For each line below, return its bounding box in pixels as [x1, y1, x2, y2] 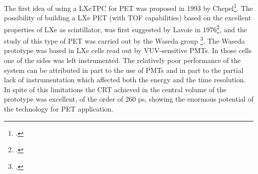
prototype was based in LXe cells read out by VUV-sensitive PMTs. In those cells [4, 45, 252, 56]
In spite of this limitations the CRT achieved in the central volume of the [4, 84, 227, 94]
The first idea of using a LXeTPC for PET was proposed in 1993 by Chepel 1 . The [4, 1, 253, 13]
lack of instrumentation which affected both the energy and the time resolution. [4, 74, 246, 85]
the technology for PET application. [4, 103, 113, 114]
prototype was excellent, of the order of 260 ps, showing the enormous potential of [4, 94, 254, 104]
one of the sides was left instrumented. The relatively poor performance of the [4, 55, 241, 65]
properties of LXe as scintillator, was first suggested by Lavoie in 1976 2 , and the [4, 22, 247, 34]
